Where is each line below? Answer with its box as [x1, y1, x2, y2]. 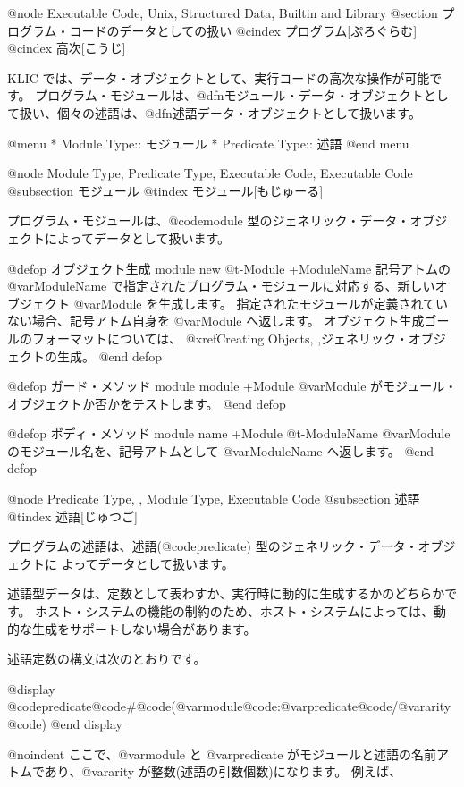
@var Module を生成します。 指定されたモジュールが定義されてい [73, 293, 449, 312]
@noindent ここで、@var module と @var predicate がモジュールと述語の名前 [7, 744, 437, 763]
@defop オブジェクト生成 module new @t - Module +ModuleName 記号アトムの [7, 258, 451, 277]
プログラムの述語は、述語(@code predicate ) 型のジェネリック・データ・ [7, 537, 418, 555]
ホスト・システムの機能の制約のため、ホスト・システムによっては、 [35, 602, 434, 621]
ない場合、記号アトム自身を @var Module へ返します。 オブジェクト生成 [7, 311, 425, 330]
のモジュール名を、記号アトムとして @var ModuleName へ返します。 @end [7, 441, 434, 460]
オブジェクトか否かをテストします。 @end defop [7, 393, 286, 412]
